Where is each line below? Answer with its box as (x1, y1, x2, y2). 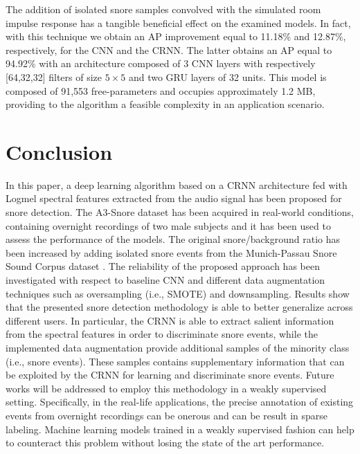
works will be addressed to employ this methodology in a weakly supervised (6, 381, 327, 395)
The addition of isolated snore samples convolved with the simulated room (6, 2, 321, 16)
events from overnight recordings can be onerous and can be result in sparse (6, 408, 328, 422)
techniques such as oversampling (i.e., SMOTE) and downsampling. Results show (6, 286, 350, 300)
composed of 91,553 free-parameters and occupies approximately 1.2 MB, (6, 83, 316, 98)
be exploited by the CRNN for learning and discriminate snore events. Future (6, 367, 334, 382)
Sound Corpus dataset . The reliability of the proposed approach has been (6, 259, 320, 273)
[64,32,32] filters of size (6, 69, 102, 84)
